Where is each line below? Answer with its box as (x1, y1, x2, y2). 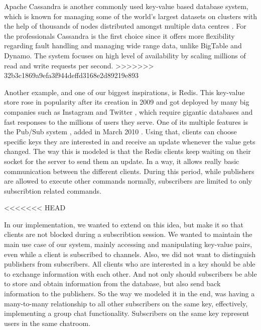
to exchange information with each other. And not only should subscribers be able (4, 268, 257, 279)
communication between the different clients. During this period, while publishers (4, 166, 254, 176)
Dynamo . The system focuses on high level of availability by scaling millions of (4, 50, 246, 60)
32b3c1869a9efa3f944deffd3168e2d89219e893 (4, 70, 139, 80)
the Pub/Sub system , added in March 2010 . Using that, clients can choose (4, 126, 237, 137)
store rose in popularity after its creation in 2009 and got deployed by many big (4, 97, 249, 107)
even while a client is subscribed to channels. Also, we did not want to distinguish (4, 249, 256, 259)
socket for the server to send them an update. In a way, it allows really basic (4, 155, 239, 166)
